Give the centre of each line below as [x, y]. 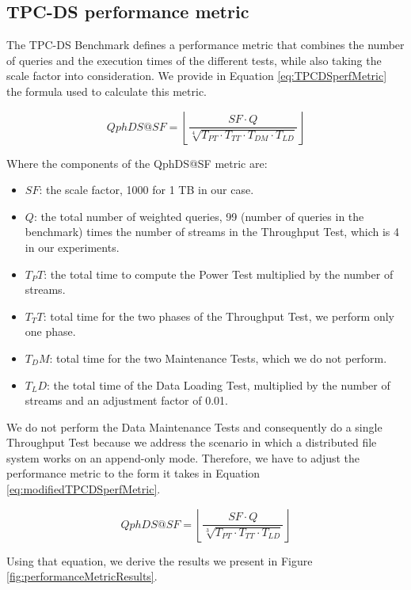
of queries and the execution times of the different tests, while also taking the [194, 60]
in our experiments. [72, 247]
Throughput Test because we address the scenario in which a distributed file [192, 442]
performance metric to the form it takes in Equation [133, 473]
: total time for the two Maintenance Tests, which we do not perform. [218, 358]
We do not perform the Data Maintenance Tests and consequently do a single [194, 426]
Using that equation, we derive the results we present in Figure [160, 560]
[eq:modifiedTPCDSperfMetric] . [84, 489]
